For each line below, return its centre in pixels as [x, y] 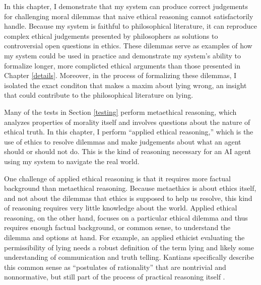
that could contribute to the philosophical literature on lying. [99, 95]
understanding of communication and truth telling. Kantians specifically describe [129, 257]
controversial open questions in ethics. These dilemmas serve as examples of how [128, 46]
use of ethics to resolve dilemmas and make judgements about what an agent [123, 141]
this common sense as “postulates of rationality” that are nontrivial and [115, 267]
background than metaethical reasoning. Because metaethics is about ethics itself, [130, 188]
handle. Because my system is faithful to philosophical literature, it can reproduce [131, 26]
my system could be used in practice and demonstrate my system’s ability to [122, 55]
